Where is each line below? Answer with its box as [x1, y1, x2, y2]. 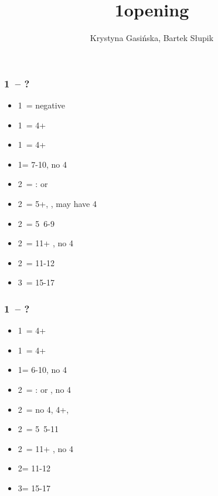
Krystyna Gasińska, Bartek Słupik [90, 32, 214, 44]
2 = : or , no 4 [18, 383, 71, 395]
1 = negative [18, 99, 65, 111]
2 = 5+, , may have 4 [18, 197, 97, 209]
